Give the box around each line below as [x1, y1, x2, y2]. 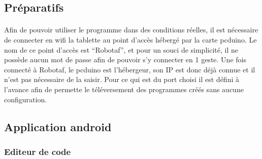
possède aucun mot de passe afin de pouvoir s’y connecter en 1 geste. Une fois [4, 54, 246, 65]
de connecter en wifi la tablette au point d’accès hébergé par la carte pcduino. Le [4, 34, 257, 45]
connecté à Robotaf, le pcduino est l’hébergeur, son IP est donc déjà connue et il [4, 64, 255, 74]
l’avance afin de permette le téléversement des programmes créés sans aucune [4, 84, 244, 94]
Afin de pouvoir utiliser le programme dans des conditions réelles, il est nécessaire [4, 24, 258, 35]
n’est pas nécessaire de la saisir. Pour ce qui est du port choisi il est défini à [4, 74, 239, 85]
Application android [4, 118, 112, 134]
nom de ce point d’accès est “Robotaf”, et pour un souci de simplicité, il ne [4, 44, 238, 55]
